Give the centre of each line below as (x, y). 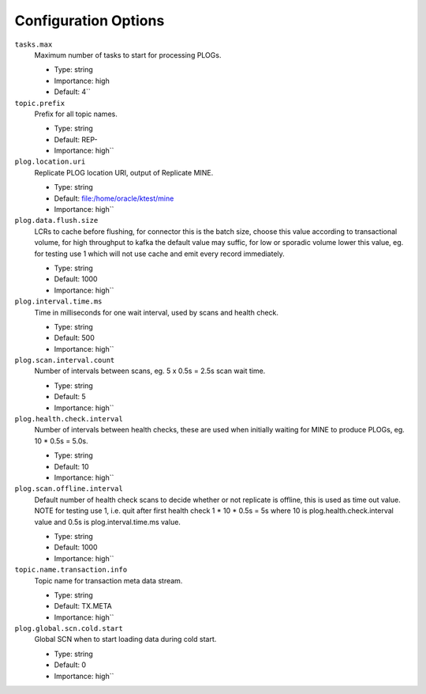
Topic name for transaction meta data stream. (108, 580)
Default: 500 (74, 338)
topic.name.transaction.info (71, 570)
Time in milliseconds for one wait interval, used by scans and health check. (157, 312)
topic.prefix (40, 103)
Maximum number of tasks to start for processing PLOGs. (128, 55)
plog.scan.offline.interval (69, 489)
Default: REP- (76, 139)
